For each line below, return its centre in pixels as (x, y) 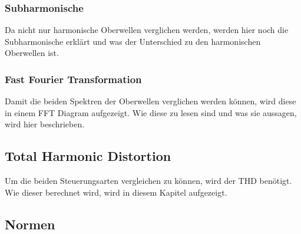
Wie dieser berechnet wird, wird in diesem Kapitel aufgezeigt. (116, 192)
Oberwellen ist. (32, 53)
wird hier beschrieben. (45, 124)
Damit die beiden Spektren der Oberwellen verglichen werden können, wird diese (150, 101)
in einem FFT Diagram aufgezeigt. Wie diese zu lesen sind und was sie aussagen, (151, 112)
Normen (30, 224)
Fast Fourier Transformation (73, 79)
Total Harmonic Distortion (88, 156)
